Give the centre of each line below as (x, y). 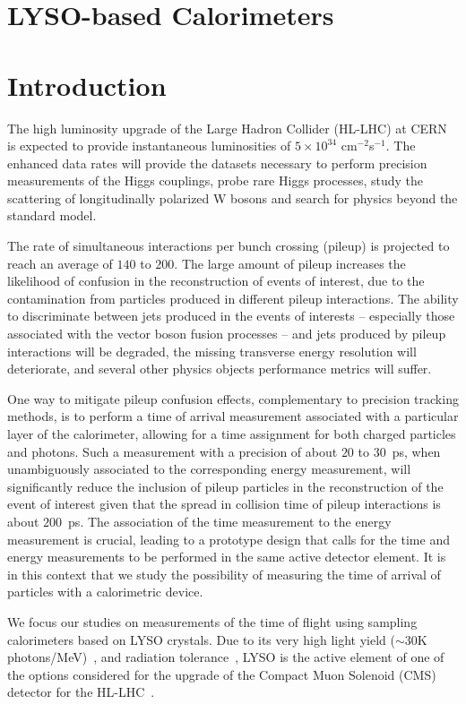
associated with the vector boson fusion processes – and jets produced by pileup (227, 334)
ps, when (416, 451)
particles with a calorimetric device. (105, 592)
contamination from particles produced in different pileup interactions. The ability (233, 298)
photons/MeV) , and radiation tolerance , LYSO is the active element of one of (226, 657)
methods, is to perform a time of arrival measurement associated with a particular (233, 416)
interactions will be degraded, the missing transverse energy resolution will (212, 351)
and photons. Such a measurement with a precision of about (173, 451)
